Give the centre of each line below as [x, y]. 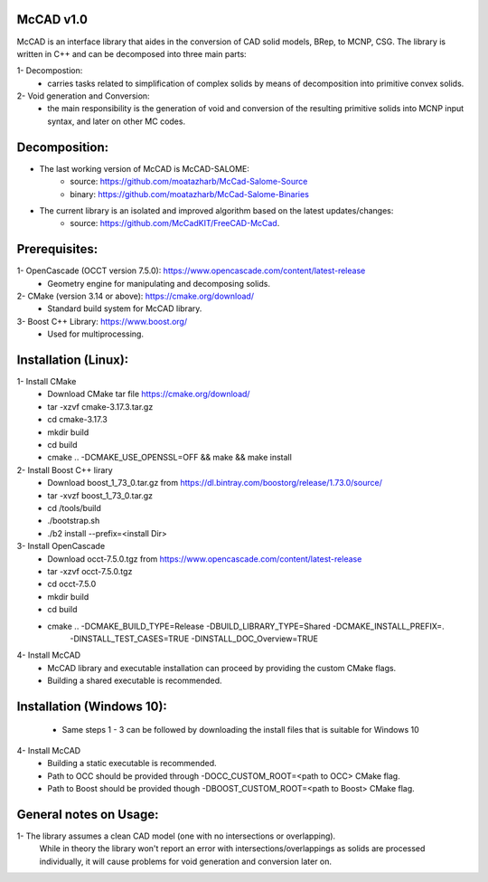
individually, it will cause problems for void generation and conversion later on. [186, 861]
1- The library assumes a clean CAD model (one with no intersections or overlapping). [176, 836]
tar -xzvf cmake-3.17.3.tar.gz [100, 406]
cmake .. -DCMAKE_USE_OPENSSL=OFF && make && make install [170, 458]
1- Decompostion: [50, 71]
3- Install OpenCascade [61, 546]
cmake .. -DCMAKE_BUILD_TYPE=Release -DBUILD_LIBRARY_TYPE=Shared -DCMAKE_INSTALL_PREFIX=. [246, 626]
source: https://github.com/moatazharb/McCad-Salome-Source [189, 182]
